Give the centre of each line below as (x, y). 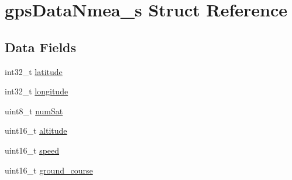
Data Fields (41, 47)
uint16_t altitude (36, 130)
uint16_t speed (32, 150)
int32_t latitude (34, 71)
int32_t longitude (37, 91)
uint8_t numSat (34, 111)
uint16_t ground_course (49, 170)
